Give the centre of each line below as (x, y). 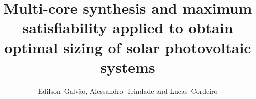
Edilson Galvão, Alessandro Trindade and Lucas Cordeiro (128, 90)
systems (128, 66)
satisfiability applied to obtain (128, 28)
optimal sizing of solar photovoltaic (128, 47)
